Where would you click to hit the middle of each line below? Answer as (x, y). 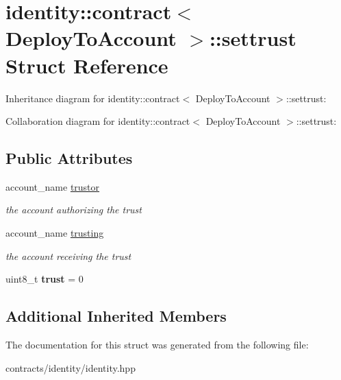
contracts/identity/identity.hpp (71, 367)
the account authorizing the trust (74, 210)
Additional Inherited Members (116, 316)
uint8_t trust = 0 (45, 279)
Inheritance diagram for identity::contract (93, 98)
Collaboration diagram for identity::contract (98, 121)
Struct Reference (87, 65)
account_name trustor (53, 186)
